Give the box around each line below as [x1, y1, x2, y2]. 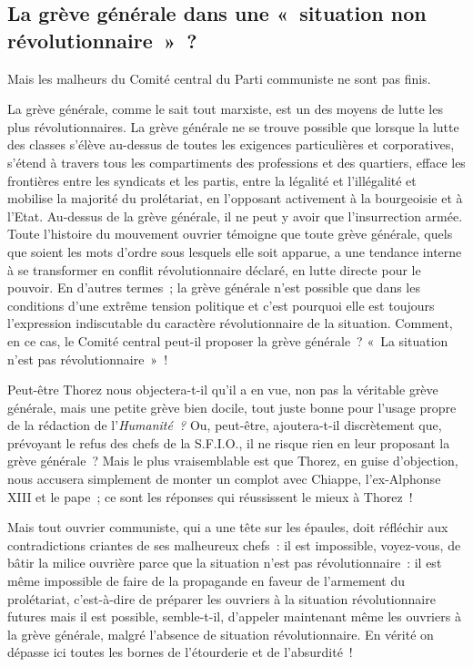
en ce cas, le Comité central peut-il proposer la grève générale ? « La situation [7, 331, 448, 350]
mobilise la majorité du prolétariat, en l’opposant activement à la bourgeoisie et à [7, 189, 463, 208]
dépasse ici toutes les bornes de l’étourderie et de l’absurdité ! [7, 642, 353, 662]
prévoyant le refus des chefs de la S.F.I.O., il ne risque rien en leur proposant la [7, 433, 450, 452]
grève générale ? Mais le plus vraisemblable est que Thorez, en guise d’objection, [7, 451, 458, 470]
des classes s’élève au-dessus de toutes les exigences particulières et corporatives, [7, 135, 455, 154]
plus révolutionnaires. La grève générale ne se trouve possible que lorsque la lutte [7, 117, 459, 136]
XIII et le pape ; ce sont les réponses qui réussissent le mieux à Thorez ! [7, 487, 413, 506]
